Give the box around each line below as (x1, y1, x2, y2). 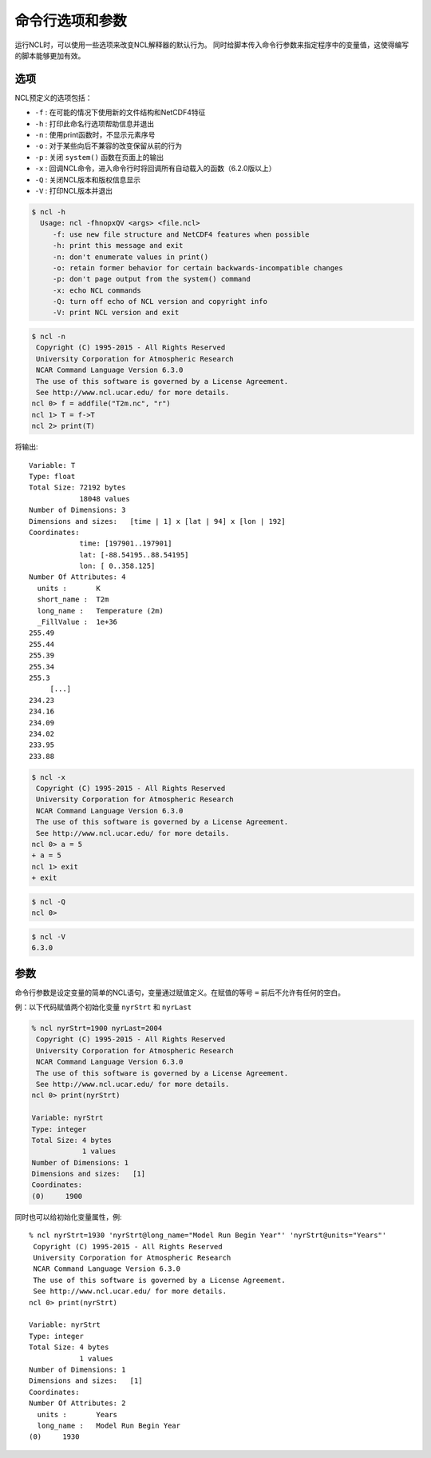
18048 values (79, 494, 131, 503)
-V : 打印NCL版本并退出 (34, 186, 113, 195)
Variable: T (29, 461, 76, 469)
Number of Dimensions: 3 (29, 505, 126, 515)
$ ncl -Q (31, 897, 66, 906)
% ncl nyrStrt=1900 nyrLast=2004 (31, 1024, 163, 1033)
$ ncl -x (31, 773, 66, 781)
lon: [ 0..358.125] (79, 561, 156, 571)
